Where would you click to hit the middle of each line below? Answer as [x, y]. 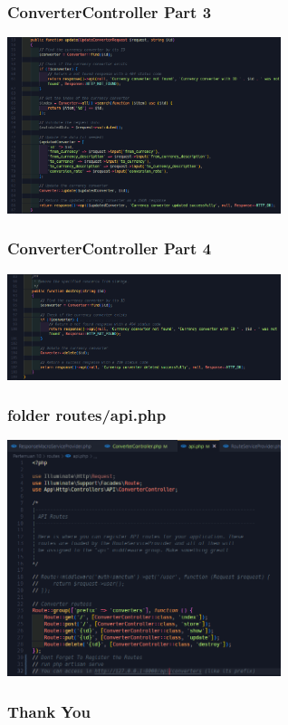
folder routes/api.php [87, 415]
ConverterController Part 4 [110, 248]
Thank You [49, 711]
